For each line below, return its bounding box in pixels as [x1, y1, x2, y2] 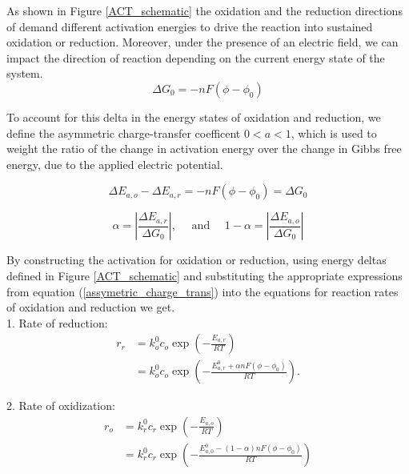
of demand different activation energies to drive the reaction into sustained [6, 18, 373, 34]
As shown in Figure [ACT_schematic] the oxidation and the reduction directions [6, 2, 403, 18]
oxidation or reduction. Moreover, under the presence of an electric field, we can [6, 34, 399, 50]
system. [6, 65, 43, 82]
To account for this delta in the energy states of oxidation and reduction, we [6, 108, 381, 125]
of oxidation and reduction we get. [6, 299, 175, 315]
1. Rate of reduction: [6, 314, 108, 331]
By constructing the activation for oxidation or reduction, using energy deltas [6, 251, 387, 268]
